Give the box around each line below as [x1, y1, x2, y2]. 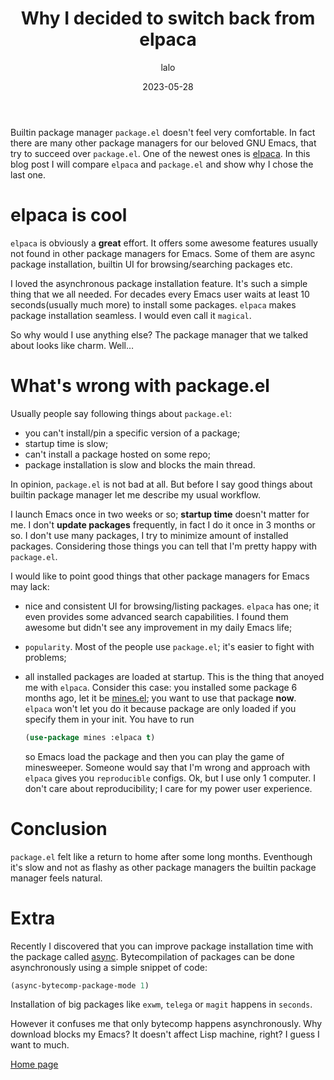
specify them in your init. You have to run [24, 713, 195, 725]
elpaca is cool [10, 204, 128, 227]
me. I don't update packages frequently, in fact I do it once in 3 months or [10, 518, 316, 531]
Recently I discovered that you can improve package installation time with [10, 940, 314, 952]
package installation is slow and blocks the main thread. [24, 458, 256, 471]
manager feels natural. [10, 872, 103, 884]
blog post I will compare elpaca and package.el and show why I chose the [10, 158, 314, 170]
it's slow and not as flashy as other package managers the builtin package [10, 861, 317, 873]
